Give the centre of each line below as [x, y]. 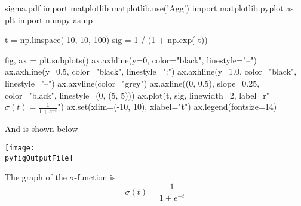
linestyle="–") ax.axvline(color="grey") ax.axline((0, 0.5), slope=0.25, [132, 83]
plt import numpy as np [49, 19]
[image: [20, 148]
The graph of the [36, 177]
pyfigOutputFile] [39, 158]
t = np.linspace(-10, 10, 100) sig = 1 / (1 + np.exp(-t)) [106, 40]
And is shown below [42, 129]
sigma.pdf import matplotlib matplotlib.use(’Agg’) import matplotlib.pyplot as [149, 8]
